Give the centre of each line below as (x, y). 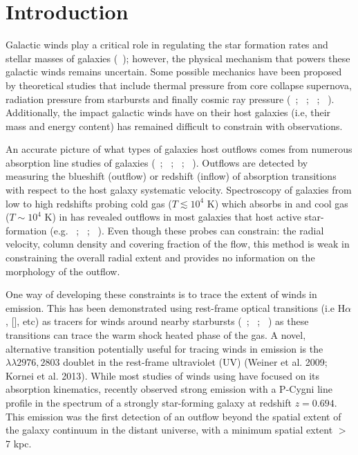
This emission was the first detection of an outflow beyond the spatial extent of (173, 416)
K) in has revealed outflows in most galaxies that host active (173, 217)
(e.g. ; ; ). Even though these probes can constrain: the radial (187, 230)
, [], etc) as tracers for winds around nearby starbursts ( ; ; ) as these (157, 321)
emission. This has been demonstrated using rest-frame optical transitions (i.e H (176, 307)
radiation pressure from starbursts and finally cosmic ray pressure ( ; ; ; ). (170, 99)
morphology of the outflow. (63, 271)
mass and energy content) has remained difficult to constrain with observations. (174, 126)
